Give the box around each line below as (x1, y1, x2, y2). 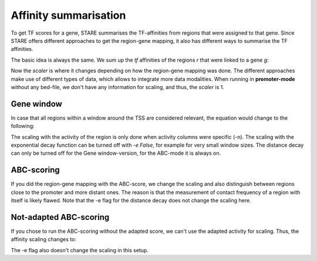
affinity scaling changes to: (11, 236, 76, 243)
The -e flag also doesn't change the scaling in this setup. (11, 246, 149, 253)
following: (11, 123, 35, 130)
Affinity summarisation (11, 9, 126, 22)
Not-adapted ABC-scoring (11, 212, 110, 222)
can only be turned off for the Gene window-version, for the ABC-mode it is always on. (11, 150, 221, 157)
